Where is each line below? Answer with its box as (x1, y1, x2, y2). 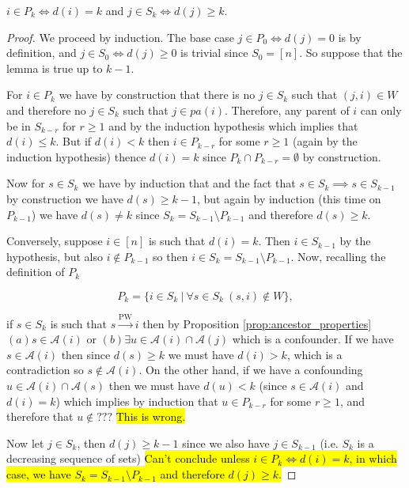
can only (360, 101, 402, 118)
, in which (349, 450, 397, 467)
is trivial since (180, 44, 248, 61)
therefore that (6, 408, 74, 425)
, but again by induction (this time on (196, 190, 381, 206)
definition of (6, 263, 65, 280)
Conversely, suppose (6, 233, 103, 249)
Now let (6, 434, 44, 451)
